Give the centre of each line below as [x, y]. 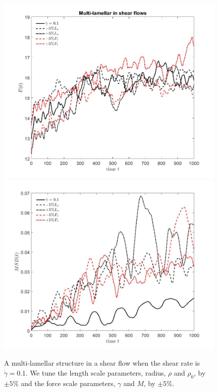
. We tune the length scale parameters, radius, [96, 372]
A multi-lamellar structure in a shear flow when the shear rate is [102, 363]
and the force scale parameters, [68, 383]
